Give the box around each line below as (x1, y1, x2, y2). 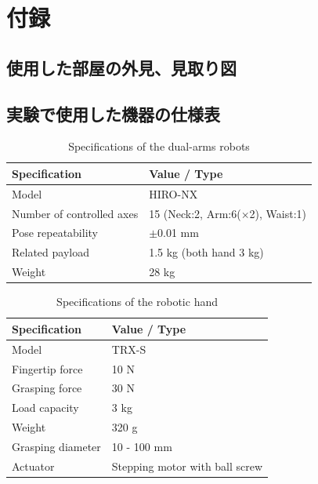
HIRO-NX (149, 185, 198, 202)
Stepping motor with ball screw (111, 457, 263, 474)
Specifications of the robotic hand (56, 293, 218, 310)
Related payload (12, 244, 89, 260)
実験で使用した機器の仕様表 (6, 101, 220, 126)
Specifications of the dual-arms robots (68, 138, 250, 155)
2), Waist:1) (249, 205, 306, 221)
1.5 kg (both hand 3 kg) (149, 244, 264, 260)
